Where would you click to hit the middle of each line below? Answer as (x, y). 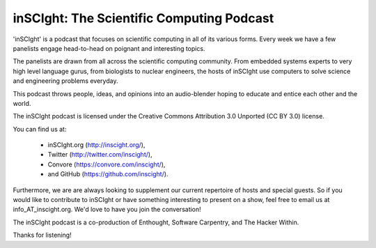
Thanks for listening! (42, 235)
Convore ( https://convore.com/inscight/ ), (107, 164)
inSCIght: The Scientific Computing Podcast (143, 18)
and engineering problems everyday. (65, 81)
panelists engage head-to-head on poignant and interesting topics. (109, 48)
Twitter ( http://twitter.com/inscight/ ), (100, 155)
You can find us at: (40, 129)
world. (22, 103)
